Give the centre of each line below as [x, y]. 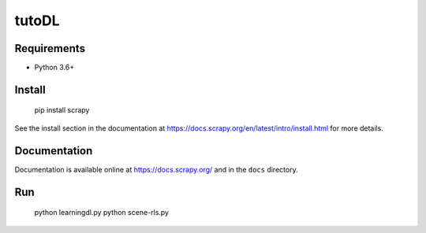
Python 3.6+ [54, 68]
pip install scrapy [62, 110]
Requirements [50, 48]
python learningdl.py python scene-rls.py [102, 213]
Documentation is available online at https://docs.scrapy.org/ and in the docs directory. [157, 169]
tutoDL [37, 20]
